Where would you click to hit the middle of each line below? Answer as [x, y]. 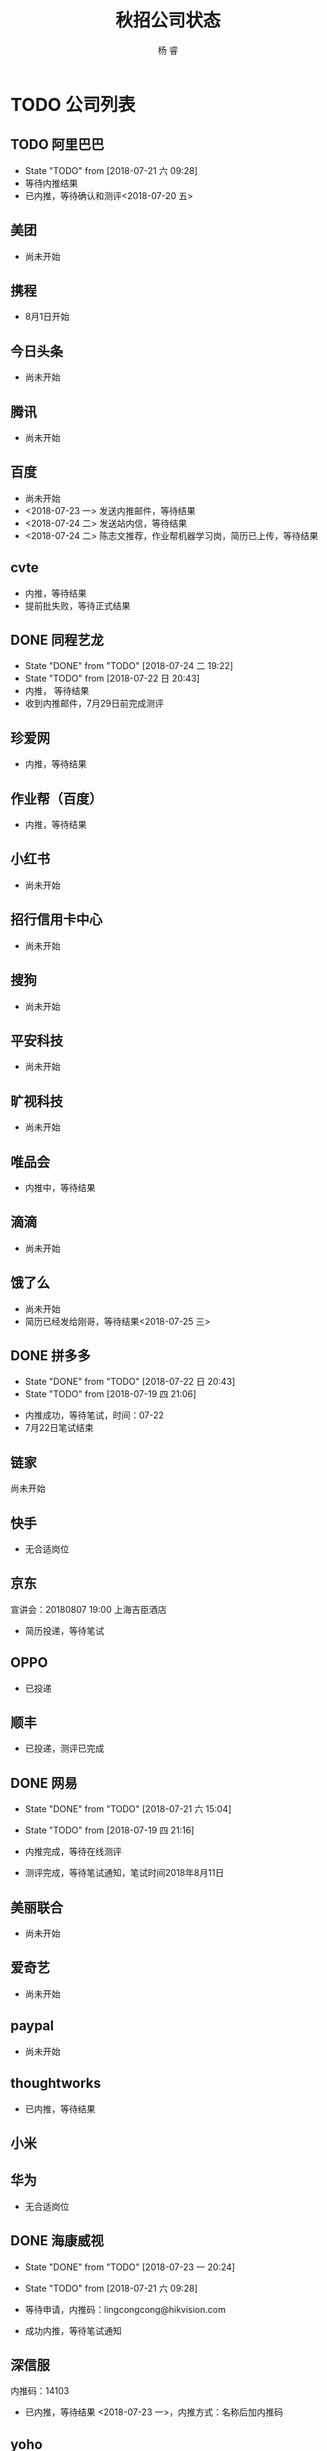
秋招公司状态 [167, 20]
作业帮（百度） [56, 798]
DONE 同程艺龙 [57, 640]
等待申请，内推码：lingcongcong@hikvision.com [125, 2309]
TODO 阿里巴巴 [57, 144]
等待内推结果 [51, 183]
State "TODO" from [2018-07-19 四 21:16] [109, 1830]
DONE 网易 [44, 1782]
